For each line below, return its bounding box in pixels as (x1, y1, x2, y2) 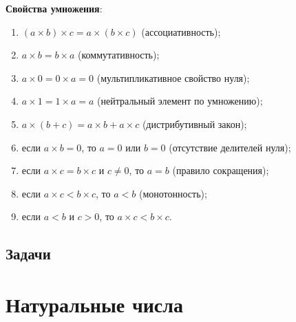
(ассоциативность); (141, 24, 221, 39)
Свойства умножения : (6, 1, 103, 15)
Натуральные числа (6, 290, 183, 318)
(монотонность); (138, 186, 207, 200)
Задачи (6, 243, 51, 264)
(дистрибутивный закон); (142, 116, 247, 131)
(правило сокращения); (172, 163, 269, 178)
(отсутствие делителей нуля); (169, 140, 291, 154)
